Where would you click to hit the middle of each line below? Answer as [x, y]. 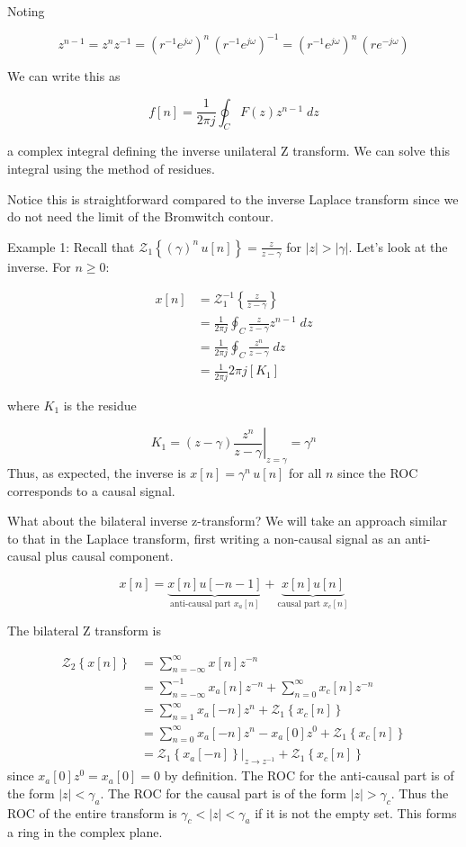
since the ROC [378, 472]
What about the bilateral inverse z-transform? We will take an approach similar [227, 521]
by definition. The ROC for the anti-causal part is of [309, 775]
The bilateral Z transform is [84, 631]
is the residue [100, 405]
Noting [26, 11]
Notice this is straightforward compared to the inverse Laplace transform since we [233, 198]
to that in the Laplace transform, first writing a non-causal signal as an [204, 538]
